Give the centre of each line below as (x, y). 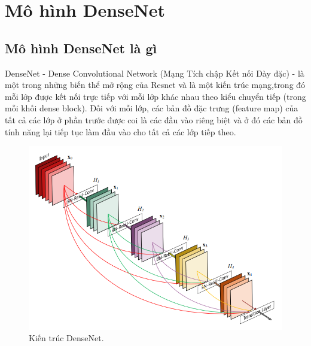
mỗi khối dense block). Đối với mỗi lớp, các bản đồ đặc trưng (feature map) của (152, 108)
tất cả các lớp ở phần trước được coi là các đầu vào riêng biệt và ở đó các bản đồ (154, 119)
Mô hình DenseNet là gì (81, 48)
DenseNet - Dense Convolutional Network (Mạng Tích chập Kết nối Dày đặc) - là (155, 73)
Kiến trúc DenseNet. (66, 338)
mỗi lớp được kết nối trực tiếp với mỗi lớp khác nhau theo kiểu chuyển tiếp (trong (155, 96)
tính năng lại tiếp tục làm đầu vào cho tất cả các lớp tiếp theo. (121, 131)
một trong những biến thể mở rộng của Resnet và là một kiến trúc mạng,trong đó (155, 85)
